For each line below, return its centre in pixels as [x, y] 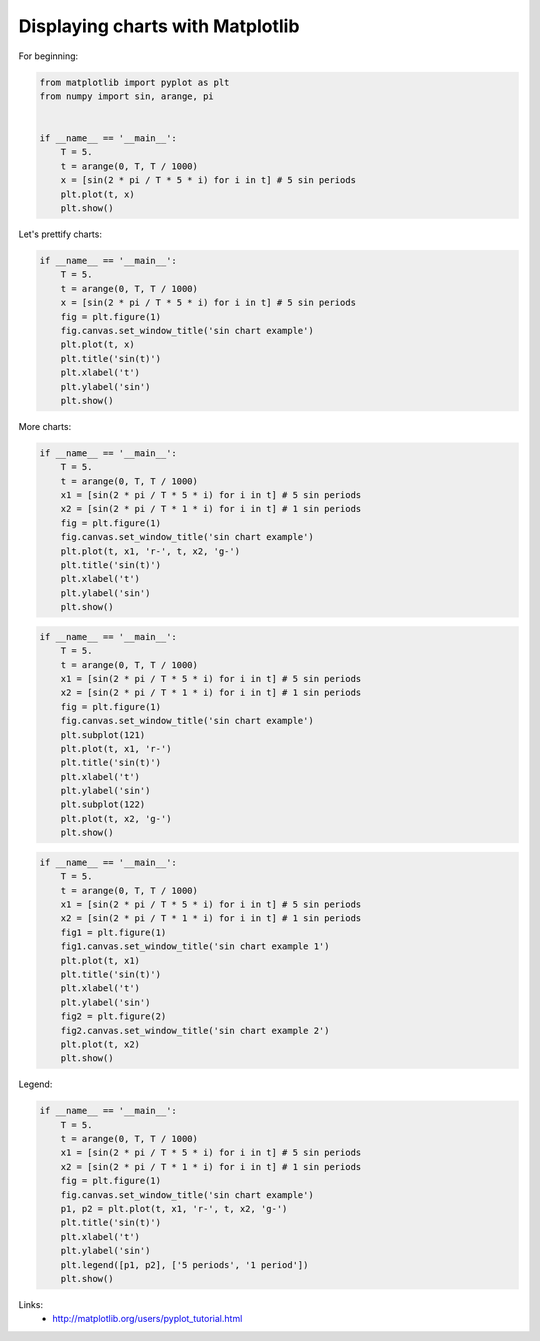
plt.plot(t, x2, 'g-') [116, 818]
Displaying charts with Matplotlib [159, 26]
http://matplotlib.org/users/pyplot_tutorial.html [147, 1319]
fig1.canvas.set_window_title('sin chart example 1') [195, 946]
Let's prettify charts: [60, 234]
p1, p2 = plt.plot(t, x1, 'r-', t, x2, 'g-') [174, 1208]
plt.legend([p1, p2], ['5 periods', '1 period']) [184, 1264]
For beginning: [48, 56]
